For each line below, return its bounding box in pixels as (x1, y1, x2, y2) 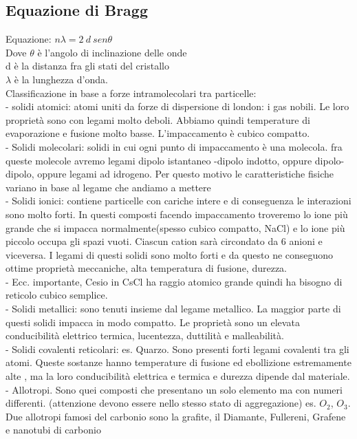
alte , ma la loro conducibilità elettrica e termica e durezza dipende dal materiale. (6, 369, 350, 383)
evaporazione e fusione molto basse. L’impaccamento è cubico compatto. (6, 126, 310, 140)
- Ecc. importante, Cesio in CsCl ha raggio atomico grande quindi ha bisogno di (6, 274, 343, 288)
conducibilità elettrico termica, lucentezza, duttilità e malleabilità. (6, 328, 284, 343)
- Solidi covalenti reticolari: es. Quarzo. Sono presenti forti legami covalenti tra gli (6, 341, 349, 356)
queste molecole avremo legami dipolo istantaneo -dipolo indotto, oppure (6, 153, 312, 167)
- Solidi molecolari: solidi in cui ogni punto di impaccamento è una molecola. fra (6, 139, 343, 153)
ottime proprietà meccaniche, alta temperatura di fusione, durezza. (6, 261, 287, 275)
